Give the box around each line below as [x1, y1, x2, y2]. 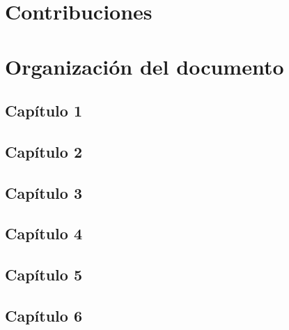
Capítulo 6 [5, 305, 83, 327]
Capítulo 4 [5, 223, 83, 244]
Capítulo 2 [5, 140, 83, 162]
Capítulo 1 [5, 100, 83, 121]
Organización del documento [5, 52, 284, 80]
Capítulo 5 [5, 264, 83, 285]
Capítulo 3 [5, 181, 83, 203]
